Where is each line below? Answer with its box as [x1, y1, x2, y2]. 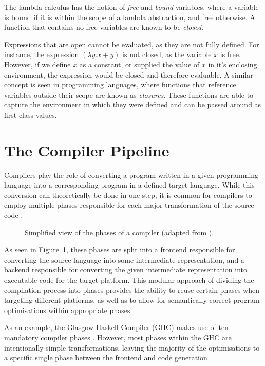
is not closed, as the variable [122, 49, 212, 60]
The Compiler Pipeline [4, 139, 169, 160]
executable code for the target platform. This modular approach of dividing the [4, 274, 254, 285]
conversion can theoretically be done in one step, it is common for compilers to [4, 189, 252, 200]
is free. [220, 49, 241, 60]
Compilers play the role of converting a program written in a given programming [4, 169, 259, 180]
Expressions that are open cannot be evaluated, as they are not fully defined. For [4, 39, 259, 49]
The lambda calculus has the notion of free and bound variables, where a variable [4, 2, 259, 12]
